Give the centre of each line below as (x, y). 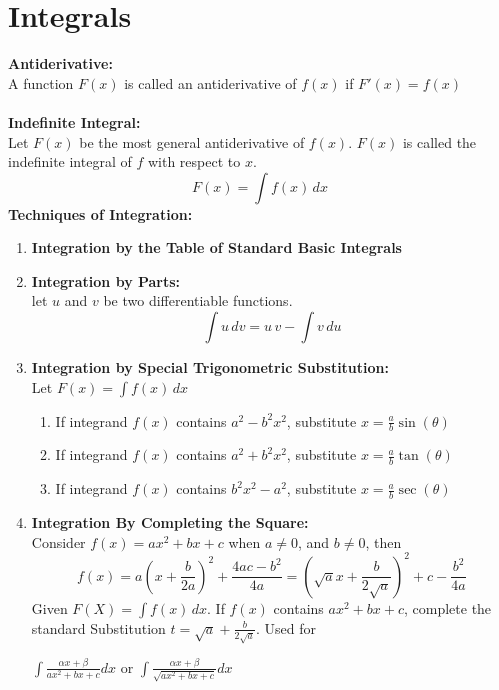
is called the (439, 141)
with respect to (194, 161)
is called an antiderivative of (210, 82)
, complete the (447, 607)
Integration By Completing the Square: (170, 522)
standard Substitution (98, 627)
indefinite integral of (70, 161)
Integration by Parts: (106, 280)
